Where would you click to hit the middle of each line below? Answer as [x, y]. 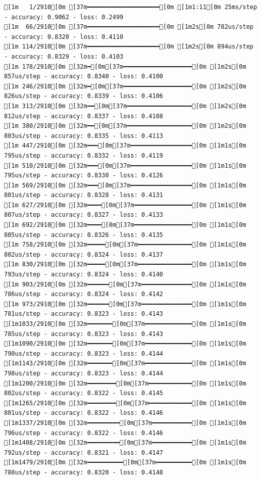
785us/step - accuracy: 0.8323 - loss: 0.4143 [84, 334]
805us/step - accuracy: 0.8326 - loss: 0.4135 [84, 235]
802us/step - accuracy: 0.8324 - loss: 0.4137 [84, 254]
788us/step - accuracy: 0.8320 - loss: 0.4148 [84, 472]
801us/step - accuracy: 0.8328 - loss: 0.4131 [84, 195]
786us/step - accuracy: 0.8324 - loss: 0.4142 [84, 294]
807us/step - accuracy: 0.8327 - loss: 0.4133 [84, 215]
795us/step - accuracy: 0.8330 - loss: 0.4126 [84, 176]
